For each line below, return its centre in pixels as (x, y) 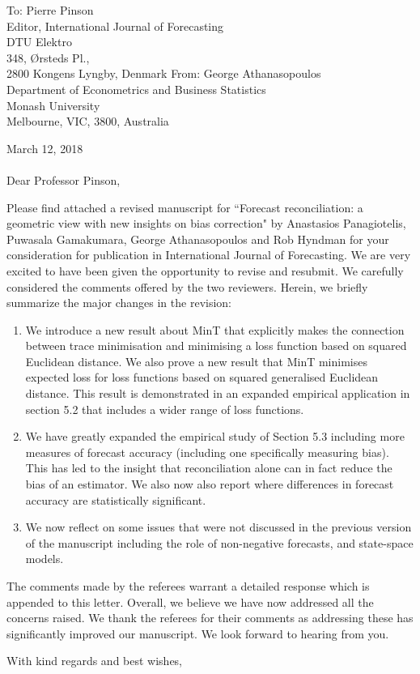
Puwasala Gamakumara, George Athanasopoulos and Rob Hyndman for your (198, 239)
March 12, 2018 (45, 148)
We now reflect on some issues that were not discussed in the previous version (218, 527)
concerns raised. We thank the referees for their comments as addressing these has (210, 618)
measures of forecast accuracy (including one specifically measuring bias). (207, 452)
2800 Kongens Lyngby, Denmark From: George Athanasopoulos (164, 73)
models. (45, 559)
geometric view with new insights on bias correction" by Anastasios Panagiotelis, (206, 223)
